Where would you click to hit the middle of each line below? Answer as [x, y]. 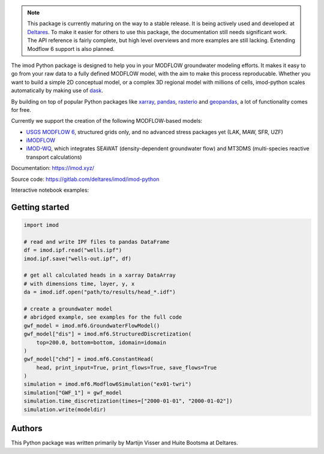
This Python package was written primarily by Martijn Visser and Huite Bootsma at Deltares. [124, 443]
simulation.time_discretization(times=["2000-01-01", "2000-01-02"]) [128, 401]
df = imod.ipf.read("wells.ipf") [73, 250]
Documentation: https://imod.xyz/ [53, 168]
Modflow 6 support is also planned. [71, 49]
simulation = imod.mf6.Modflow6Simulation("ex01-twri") [108, 384]
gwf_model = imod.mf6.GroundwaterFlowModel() [92, 326]
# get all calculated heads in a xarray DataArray [100, 275]
